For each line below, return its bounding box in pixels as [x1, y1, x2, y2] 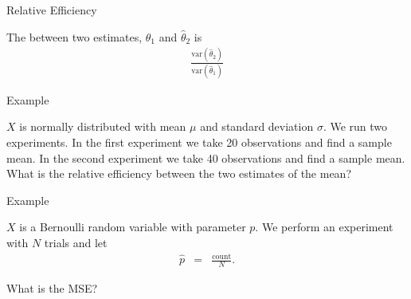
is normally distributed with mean [19, 118, 186, 135]
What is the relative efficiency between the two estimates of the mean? [6, 165, 352, 182]
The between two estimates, [6, 28, 143, 45]
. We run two [323, 118, 388, 135]
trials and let [44, 234, 108, 250]
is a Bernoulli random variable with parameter [19, 218, 246, 235]
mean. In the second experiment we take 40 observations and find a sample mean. [6, 149, 405, 166]
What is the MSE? [6, 279, 98, 296]
